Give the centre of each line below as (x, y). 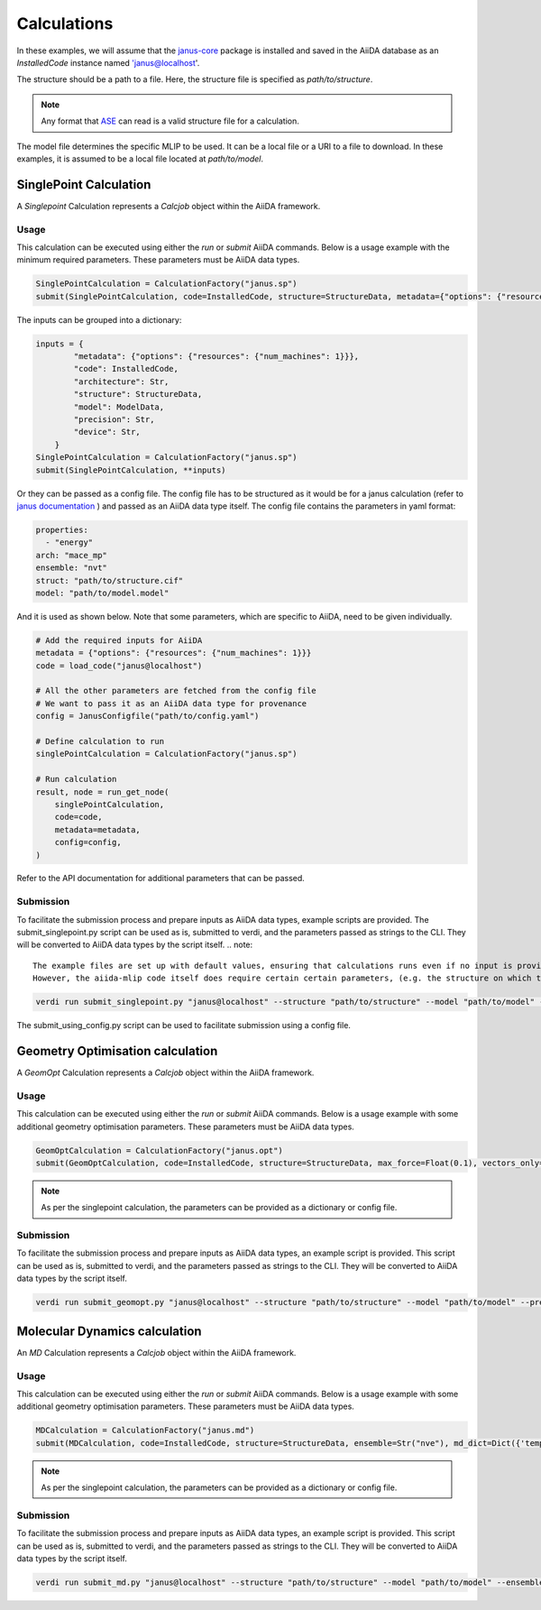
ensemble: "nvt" (72, 568)
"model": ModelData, (119, 407)
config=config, (88, 842)
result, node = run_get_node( (102, 792)
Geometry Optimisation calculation (117, 1051)
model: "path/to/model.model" (102, 593)
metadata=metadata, (98, 829)
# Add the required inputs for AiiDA (119, 640)
